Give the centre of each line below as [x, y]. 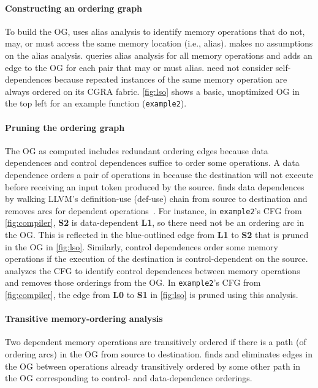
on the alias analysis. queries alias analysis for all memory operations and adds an [159, 55]
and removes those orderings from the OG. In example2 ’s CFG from [133, 282]
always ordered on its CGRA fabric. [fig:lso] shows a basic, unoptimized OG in [152, 91]
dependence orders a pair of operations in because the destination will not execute [159, 174]
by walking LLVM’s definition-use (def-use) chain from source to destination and [156, 199]
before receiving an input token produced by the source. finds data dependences [155, 186]
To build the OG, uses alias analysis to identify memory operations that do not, [155, 31]
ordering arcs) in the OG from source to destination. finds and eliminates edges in [159, 354]
